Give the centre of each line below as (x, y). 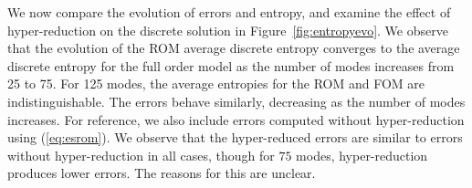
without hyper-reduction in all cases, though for (141, 155)
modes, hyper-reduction (362, 155)
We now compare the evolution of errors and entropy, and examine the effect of (229, 12)
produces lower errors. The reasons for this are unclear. (162, 173)
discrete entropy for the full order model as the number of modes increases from (231, 65)
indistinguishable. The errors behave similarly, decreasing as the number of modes (236, 101)
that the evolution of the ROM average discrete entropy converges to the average (234, 48)
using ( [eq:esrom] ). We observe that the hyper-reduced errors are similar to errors (235, 137)
